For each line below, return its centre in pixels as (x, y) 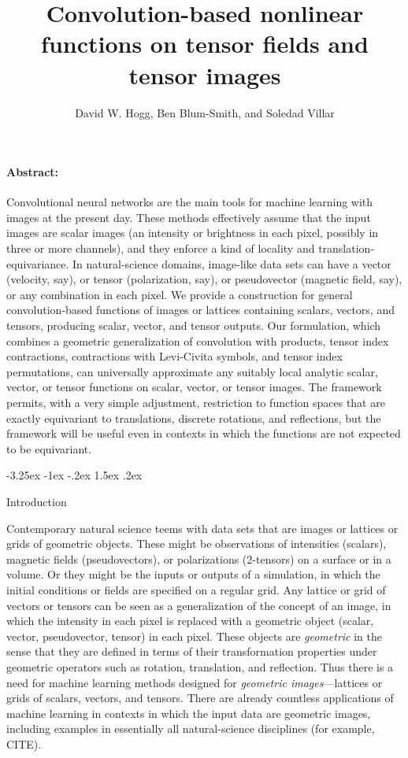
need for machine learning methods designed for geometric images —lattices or (195, 682)
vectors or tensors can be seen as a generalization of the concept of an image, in (199, 605)
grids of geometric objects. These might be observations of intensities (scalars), (197, 544)
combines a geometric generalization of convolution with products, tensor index (198, 340)
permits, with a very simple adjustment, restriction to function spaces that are (196, 403)
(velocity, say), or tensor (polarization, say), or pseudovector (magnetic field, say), (204, 279)
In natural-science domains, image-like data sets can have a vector (232, 263)
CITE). (24, 743)
